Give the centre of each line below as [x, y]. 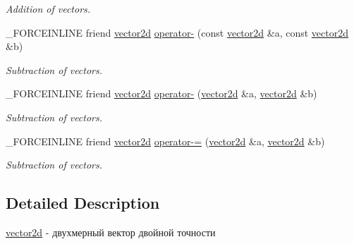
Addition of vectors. [48, 8]
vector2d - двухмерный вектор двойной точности [111, 232]
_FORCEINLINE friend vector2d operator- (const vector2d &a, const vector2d [177, 32]
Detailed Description [83, 203]
